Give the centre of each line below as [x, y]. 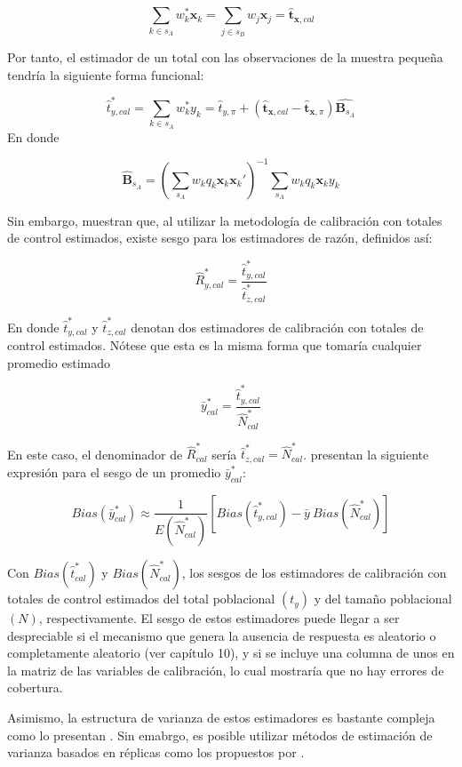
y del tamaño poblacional [383, 599]
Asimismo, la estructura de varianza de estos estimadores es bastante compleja [221, 718]
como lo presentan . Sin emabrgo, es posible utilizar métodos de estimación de [220, 735]
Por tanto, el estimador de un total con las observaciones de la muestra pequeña [225, 56]
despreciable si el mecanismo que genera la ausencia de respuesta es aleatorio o [222, 635]
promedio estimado [59, 362]
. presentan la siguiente [366, 454]
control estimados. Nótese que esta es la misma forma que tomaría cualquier [215, 345]
